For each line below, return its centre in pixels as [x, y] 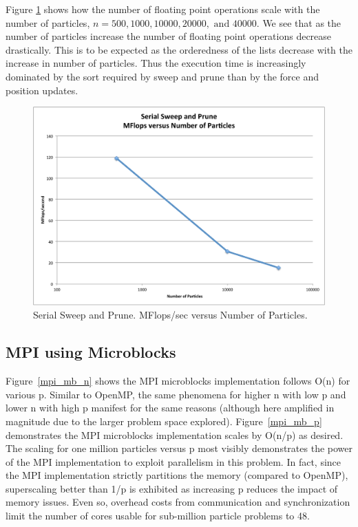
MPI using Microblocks [91, 352]
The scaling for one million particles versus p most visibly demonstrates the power [179, 448]
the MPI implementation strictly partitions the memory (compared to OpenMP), [177, 475]
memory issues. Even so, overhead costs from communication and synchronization [178, 502]
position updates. [42, 90]
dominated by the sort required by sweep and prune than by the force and [162, 76]
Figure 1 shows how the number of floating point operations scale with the [163, 9]
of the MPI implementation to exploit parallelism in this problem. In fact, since [173, 461]
